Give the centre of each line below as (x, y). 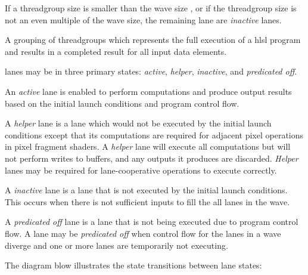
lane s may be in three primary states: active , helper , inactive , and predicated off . (151, 71)
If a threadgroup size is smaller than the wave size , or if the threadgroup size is (151, 8)
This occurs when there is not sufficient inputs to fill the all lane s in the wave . (147, 201)
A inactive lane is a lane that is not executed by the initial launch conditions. (146, 190)
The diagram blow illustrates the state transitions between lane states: (133, 265)
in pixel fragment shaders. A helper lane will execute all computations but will (148, 146)
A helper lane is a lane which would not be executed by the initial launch (138, 123)
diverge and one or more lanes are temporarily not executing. (116, 245)
